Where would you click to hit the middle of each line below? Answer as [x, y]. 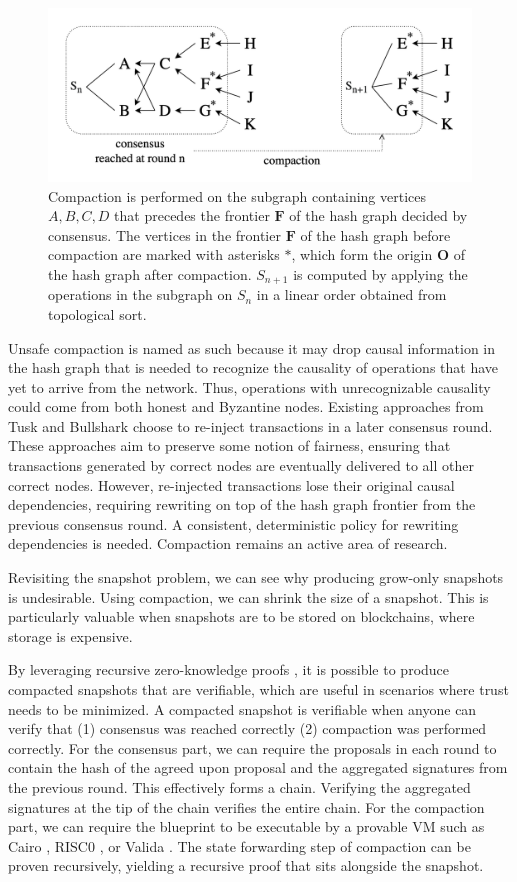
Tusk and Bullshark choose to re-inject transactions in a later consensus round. [250, 425]
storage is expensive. [70, 635]
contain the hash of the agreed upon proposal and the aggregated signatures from [258, 767]
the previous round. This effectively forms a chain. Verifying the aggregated [239, 786]
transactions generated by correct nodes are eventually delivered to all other [241, 465]
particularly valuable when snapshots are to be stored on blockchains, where [241, 616]
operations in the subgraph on [140, 294]
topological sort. [97, 313]
